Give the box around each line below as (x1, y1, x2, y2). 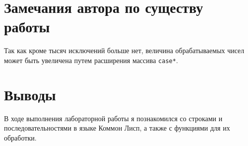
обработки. (4, 132, 37, 143)
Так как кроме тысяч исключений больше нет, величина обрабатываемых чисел (4, 45, 245, 56)
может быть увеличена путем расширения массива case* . (4, 55, 178, 65)
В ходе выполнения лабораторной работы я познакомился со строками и (4, 113, 223, 123)
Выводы (4, 84, 56, 104)
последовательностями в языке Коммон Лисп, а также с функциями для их (4, 123, 230, 133)
